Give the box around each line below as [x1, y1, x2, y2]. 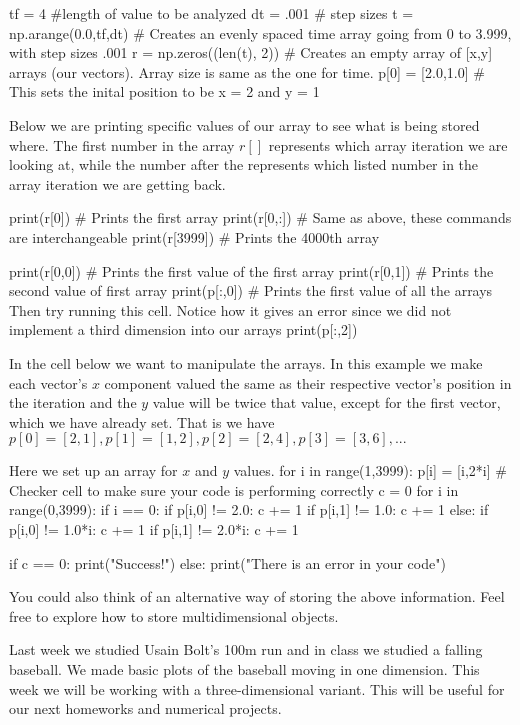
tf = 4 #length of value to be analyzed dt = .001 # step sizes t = [9, 3, 414, 23]
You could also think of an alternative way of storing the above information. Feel [9, 586, 505, 607]
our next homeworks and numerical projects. [9, 698, 282, 719]
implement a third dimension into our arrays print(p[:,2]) [9, 319, 358, 340]
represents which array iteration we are [268, 134, 508, 155]
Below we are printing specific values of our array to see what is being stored [9, 114, 480, 135]
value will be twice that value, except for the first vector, [152, 392, 501, 413]
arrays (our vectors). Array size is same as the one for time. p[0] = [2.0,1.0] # [9, 61, 485, 82]
